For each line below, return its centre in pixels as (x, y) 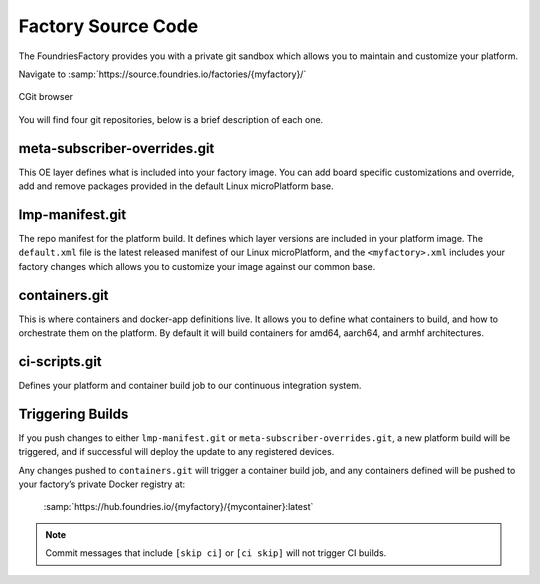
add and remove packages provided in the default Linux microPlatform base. (176, 186)
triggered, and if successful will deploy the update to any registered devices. (176, 452)
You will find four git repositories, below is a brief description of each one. (171, 119)
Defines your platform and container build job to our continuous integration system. (190, 385)
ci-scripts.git (60, 361)
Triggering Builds (73, 413)
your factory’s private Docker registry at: (102, 484)
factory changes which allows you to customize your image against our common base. (197, 266)
